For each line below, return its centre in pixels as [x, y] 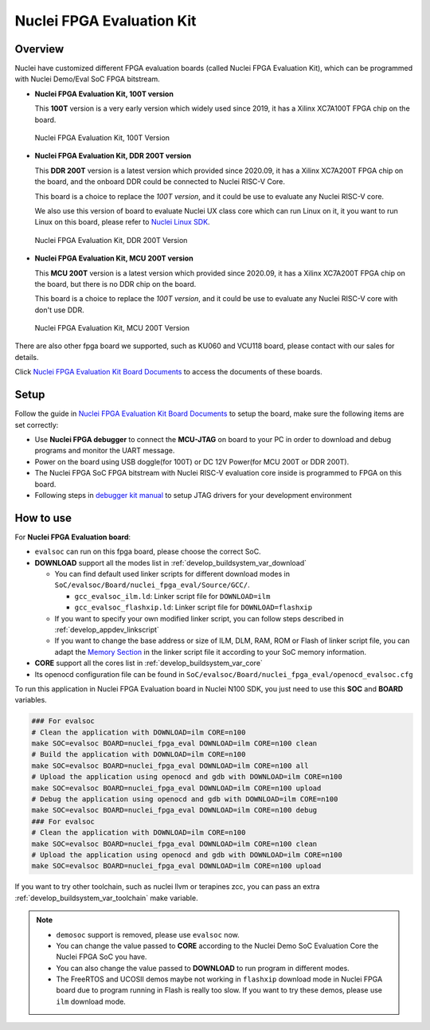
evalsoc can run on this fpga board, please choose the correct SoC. [148, 552]
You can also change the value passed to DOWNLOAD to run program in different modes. [203, 968]
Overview [39, 49]
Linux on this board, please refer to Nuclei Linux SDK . [122, 222]
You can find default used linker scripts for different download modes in [172, 574]
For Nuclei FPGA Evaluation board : [73, 537]
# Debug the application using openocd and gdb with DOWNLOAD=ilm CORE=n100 [185, 799]
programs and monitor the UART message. [105, 451]
